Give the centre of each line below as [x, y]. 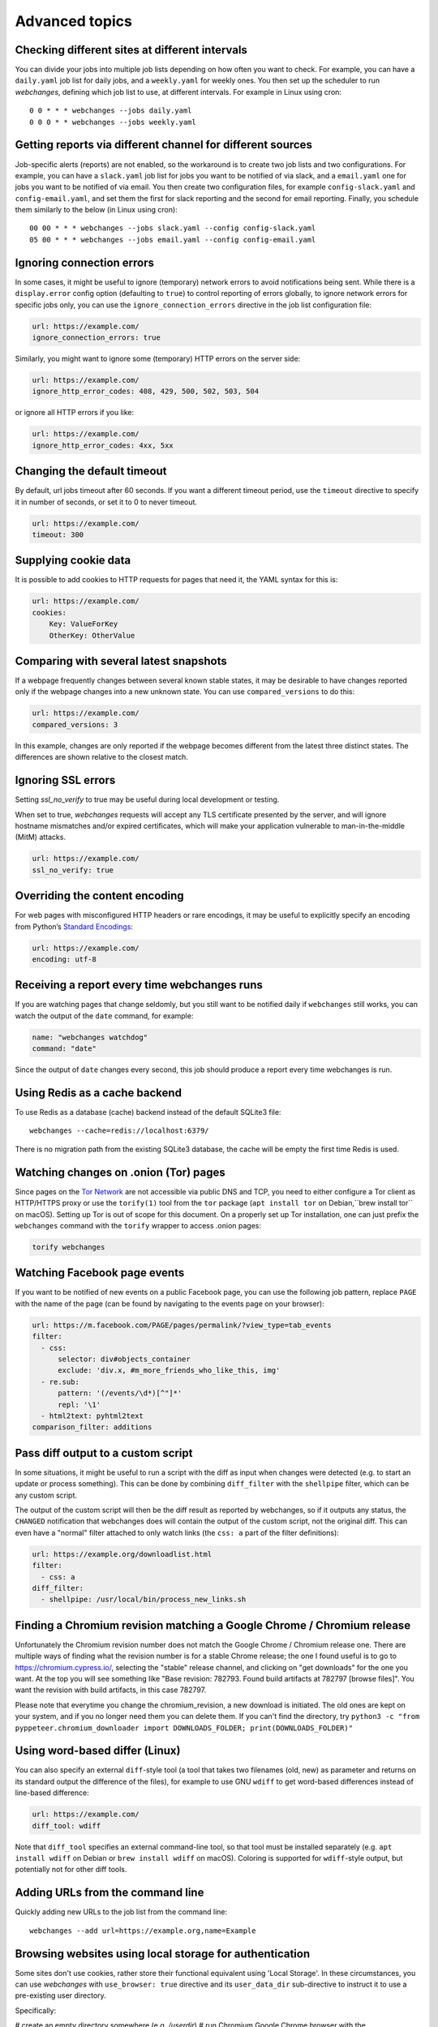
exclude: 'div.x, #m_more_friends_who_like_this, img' [169, 1371]
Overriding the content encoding [99, 896]
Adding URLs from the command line [109, 1893]
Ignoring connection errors [84, 262]
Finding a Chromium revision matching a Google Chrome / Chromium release [213, 1625]
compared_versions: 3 [75, 724]
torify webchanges [69, 1247]
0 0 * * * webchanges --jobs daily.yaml [111, 111]
